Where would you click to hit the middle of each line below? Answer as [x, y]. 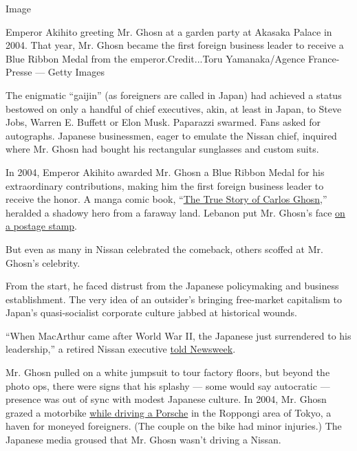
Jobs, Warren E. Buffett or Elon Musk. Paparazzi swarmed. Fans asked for [163, 122]
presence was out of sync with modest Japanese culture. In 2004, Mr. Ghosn [166, 399]
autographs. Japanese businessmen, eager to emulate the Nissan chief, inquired [171, 135]
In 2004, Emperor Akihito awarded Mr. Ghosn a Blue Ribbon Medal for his [165, 172]
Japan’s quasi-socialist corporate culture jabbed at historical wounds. [151, 312]
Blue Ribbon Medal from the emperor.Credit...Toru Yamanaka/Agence [155, 58]
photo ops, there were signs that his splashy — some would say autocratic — [168, 385]
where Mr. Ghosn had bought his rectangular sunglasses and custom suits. [162, 149]
